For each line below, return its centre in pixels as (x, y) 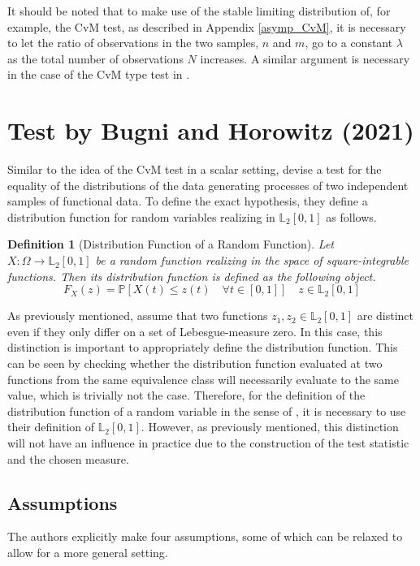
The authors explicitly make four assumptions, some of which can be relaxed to (205, 536)
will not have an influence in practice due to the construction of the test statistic (208, 443)
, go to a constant (349, 43)
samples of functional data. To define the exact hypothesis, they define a (188, 201)
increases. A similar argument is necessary (305, 58)
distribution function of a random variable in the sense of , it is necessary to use (207, 410)
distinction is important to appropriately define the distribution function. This (203, 347)
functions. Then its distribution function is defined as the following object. (192, 276)
